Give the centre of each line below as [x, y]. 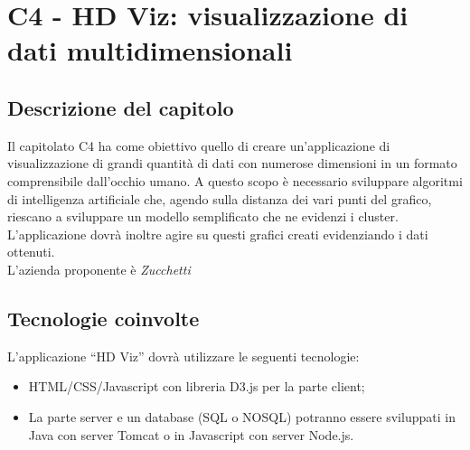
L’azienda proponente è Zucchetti [99, 269]
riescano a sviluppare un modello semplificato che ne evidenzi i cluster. [203, 216]
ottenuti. [31, 252]
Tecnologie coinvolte [103, 318]
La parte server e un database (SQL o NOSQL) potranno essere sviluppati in [242, 416]
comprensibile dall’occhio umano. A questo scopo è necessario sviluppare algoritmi [235, 180]
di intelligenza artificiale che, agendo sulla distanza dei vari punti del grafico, [220, 198]
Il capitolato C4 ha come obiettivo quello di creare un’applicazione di [199, 145]
